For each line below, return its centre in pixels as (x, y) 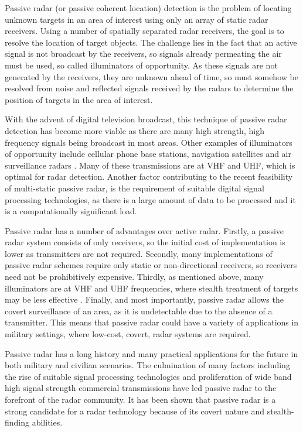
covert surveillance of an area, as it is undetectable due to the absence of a (139, 311)
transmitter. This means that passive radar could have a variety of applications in (152, 322)
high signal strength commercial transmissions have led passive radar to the (141, 388)
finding (17, 422)
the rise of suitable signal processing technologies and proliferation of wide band (148, 376)
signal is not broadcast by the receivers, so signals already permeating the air (143, 54)
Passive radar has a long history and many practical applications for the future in (151, 353)
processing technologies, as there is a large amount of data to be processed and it (150, 199)
